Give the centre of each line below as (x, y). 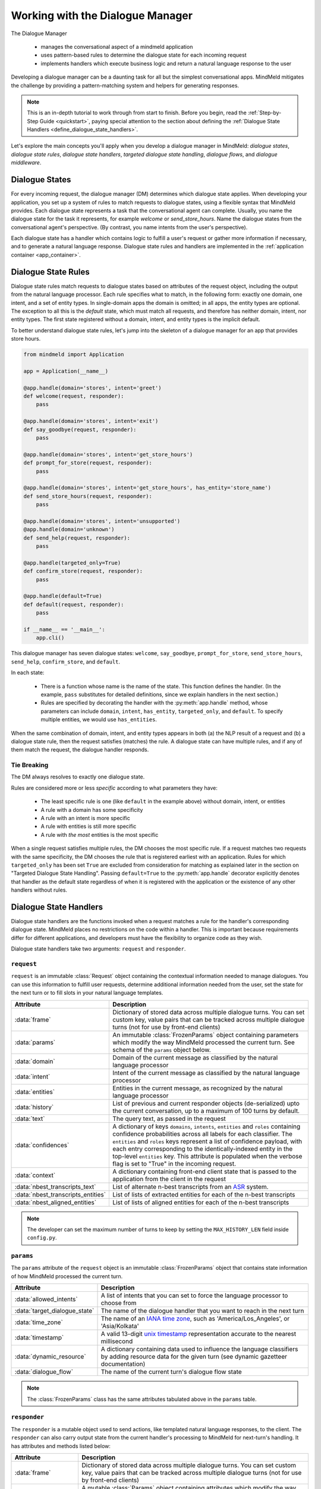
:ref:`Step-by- (265, 113)
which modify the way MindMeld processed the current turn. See (204, 1042)
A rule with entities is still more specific (89, 826)
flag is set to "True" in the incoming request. (174, 1163)
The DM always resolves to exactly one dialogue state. (78, 777)
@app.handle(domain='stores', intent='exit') (91, 421)
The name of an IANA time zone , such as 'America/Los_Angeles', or (195, 1319)
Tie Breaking (30, 765)
